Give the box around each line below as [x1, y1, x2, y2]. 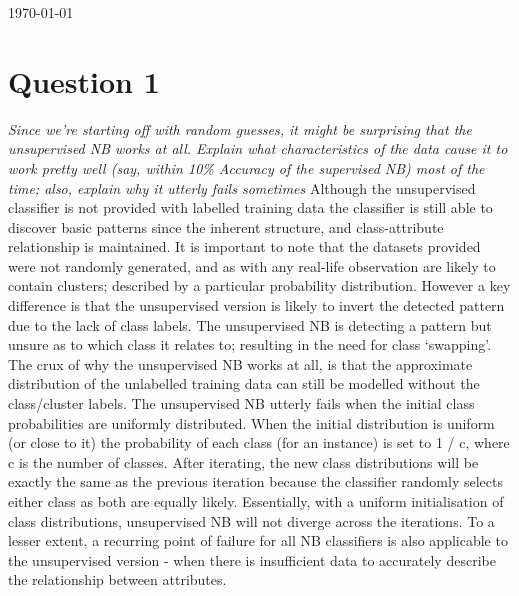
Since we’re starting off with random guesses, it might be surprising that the [8, 118, 472, 139]
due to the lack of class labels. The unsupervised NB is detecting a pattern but [8, 314, 492, 335]
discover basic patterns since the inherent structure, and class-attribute [8, 216, 444, 237]
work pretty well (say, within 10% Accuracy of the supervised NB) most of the [8, 157, 485, 178]
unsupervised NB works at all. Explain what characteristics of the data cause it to [8, 138, 508, 159]
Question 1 [8, 60, 160, 101]
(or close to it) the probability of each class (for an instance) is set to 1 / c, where [8, 432, 510, 453]
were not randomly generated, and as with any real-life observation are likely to [8, 255, 496, 276]
